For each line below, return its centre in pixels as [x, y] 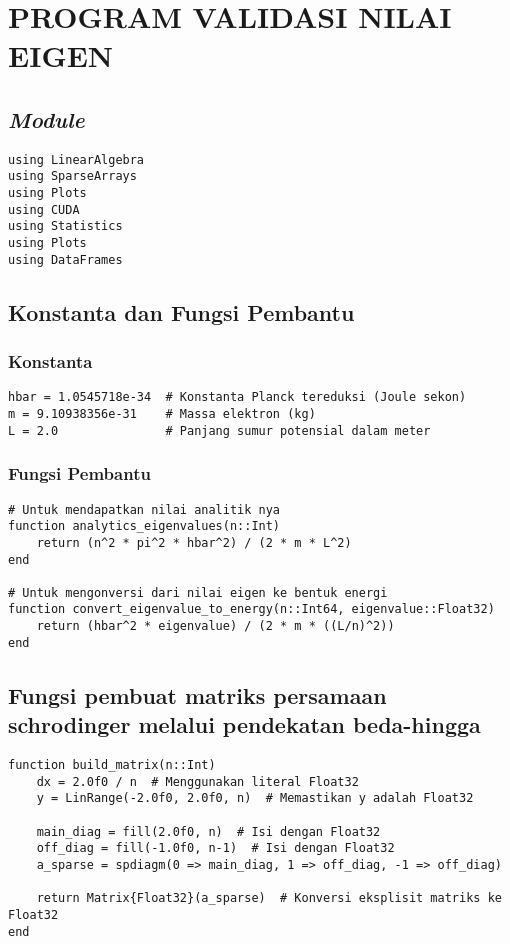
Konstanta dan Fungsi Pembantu [181, 311]
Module [46, 118]
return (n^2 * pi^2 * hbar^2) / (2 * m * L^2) [194, 542]
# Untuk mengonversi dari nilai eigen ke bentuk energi [198, 592]
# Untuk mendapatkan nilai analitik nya [144, 509]
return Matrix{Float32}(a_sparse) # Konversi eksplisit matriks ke [269, 898]
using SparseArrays [72, 176]
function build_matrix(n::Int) [112, 765]
